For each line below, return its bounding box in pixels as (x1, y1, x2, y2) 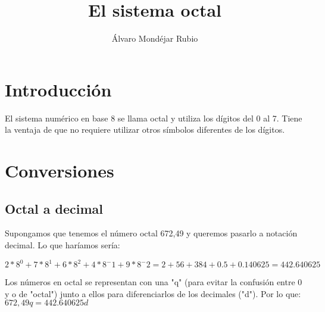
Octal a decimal (5, 199, 103, 217)
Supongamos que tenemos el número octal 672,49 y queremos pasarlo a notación (5, 227, 298, 239)
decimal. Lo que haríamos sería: (5, 239, 120, 251)
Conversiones (5, 158, 114, 183)
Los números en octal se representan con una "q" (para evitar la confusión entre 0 (5, 276, 302, 288)
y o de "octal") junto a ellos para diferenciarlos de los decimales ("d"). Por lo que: (5, 287, 301, 299)
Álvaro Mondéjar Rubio (111, 32, 198, 45)
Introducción (5, 77, 112, 101)
